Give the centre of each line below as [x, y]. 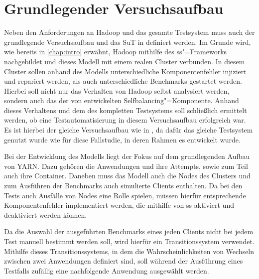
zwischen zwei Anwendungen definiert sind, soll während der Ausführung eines [124, 261]
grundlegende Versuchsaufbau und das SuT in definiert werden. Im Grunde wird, [128, 42]
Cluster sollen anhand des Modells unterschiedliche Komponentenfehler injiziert [125, 71]
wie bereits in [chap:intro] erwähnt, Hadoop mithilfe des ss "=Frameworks [116, 52]
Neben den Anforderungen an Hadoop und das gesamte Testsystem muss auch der [129, 32]
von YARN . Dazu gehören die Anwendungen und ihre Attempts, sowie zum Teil [126, 166]
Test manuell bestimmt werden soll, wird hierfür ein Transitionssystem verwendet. [129, 241]
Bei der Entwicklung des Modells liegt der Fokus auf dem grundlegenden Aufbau [127, 156]
